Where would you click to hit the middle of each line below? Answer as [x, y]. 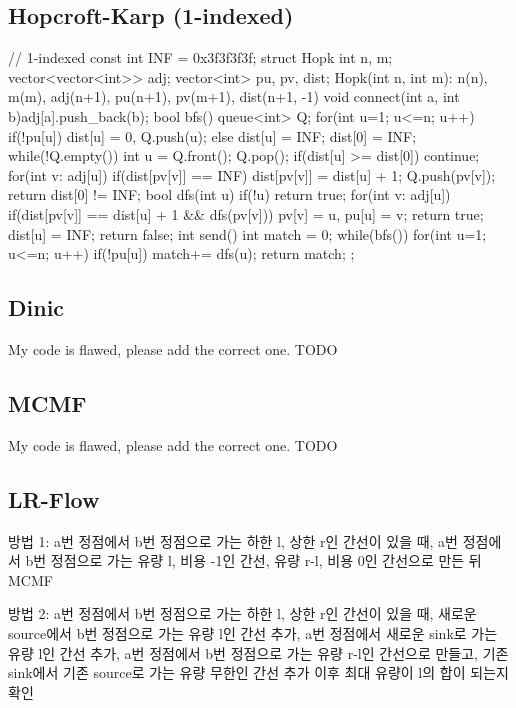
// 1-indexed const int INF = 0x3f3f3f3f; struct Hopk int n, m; [200, 57]
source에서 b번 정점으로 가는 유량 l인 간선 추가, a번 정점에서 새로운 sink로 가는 [253, 632]
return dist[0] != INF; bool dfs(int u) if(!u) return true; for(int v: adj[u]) [229, 194]
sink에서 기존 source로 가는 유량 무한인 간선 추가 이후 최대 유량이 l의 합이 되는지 [258, 672]
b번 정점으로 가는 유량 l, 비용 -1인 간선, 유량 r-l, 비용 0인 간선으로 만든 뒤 [253, 560]
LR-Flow [54, 498]
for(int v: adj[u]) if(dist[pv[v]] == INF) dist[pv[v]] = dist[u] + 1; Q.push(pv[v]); [252, 174]
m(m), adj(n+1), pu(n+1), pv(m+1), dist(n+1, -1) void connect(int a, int [234, 96]
